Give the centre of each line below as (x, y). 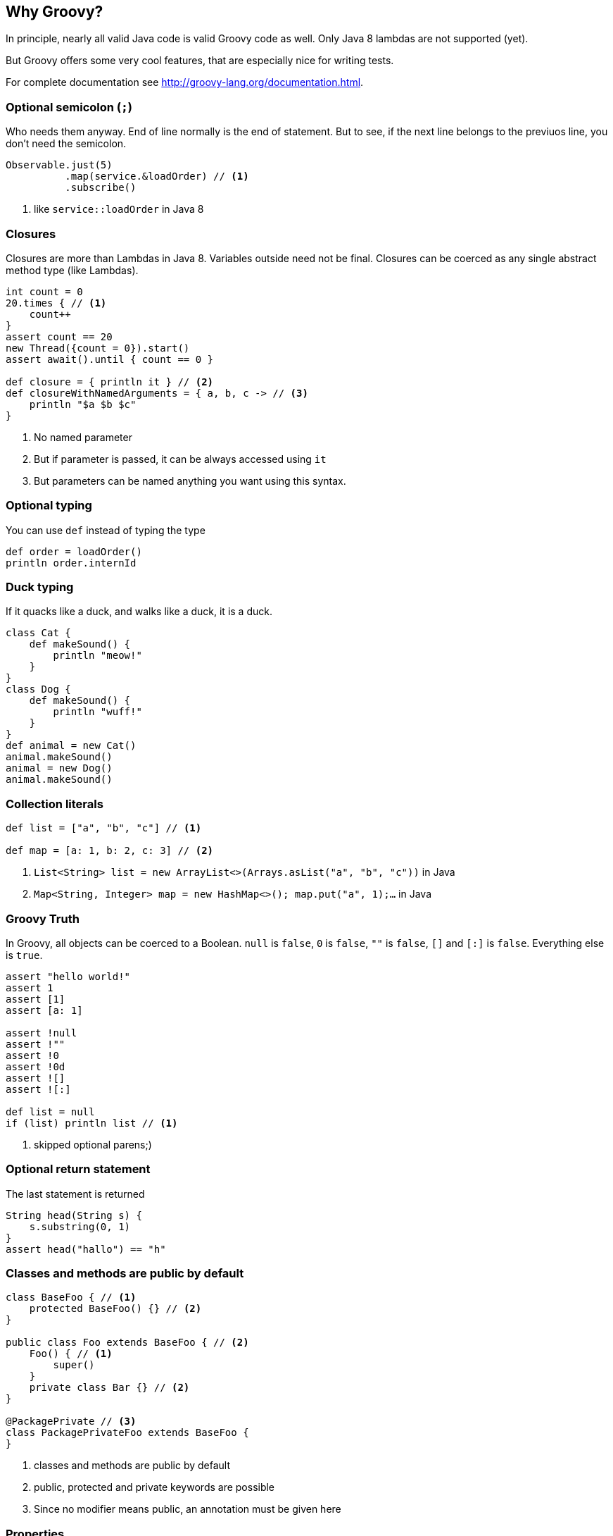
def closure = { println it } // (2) (110, 382)
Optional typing (49, 506)
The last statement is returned (75, 1194)
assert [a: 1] (44, 1010)
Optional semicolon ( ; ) (69, 107)
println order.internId (71, 563)
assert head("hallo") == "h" (86, 1249)
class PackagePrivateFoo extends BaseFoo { (127, 1433)
